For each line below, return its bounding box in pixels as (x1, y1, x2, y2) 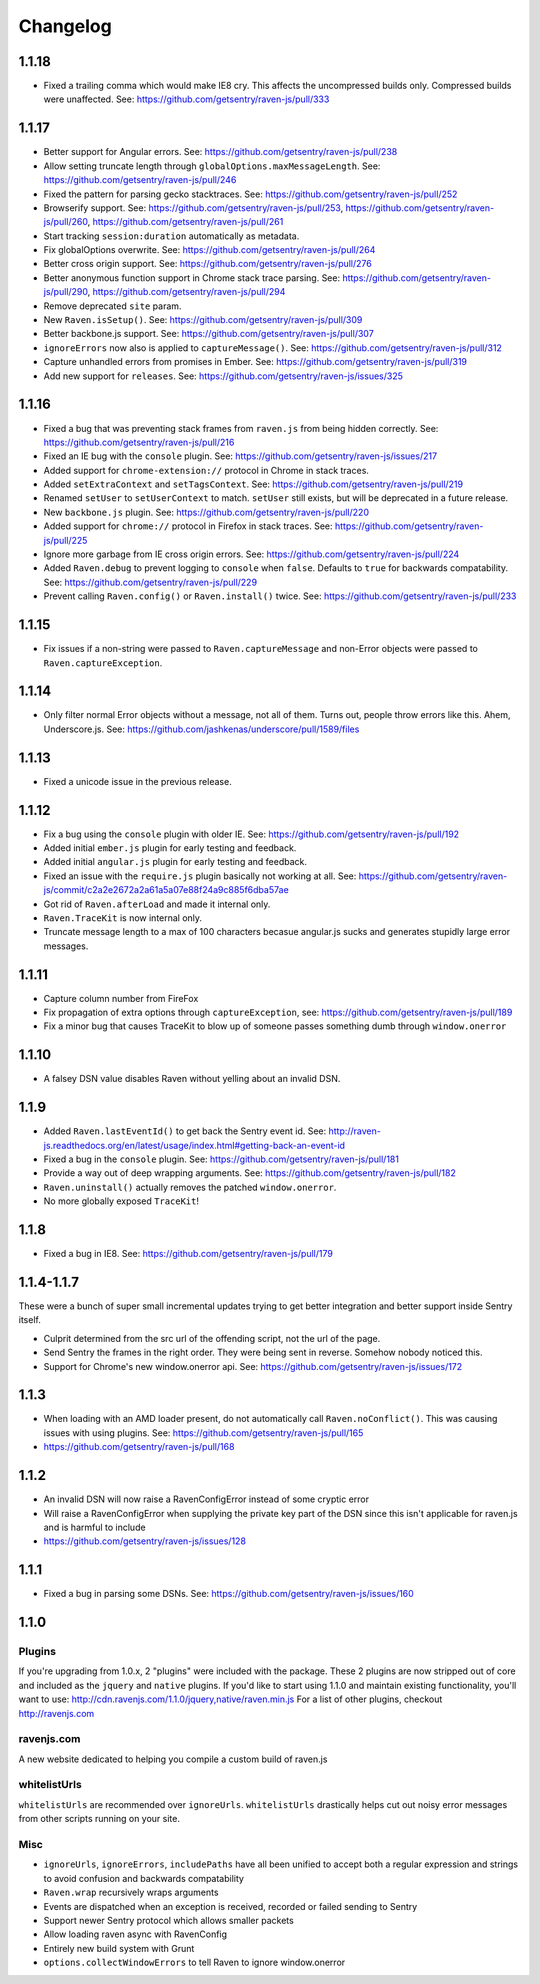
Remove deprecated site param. (43, 300, 182, 312)
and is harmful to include (43, 1521, 146, 1533)
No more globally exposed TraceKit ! (43, 1195, 200, 1207)
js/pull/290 (43, 286, 89, 298)
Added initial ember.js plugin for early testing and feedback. (43, 842, 297, 854)
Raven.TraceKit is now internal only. (43, 911, 203, 924)
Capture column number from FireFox (43, 992, 199, 1004)
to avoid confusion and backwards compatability (43, 1872, 245, 1884)
